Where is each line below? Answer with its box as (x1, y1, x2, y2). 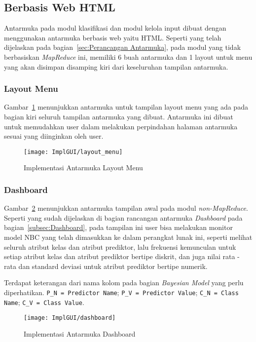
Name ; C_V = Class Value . (4, 297, 84, 307)
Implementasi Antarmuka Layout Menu (24, 162, 143, 173)
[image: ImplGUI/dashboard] (24, 314, 116, 322)
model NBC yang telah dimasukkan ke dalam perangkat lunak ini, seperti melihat (4, 232, 253, 242)
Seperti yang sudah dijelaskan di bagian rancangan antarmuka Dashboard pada (4, 212, 243, 223)
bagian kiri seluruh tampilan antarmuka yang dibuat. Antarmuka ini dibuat (4, 111, 233, 121)
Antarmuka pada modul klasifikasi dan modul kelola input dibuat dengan (4, 23, 226, 33)
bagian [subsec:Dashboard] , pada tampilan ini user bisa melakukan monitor (4, 222, 233, 232)
